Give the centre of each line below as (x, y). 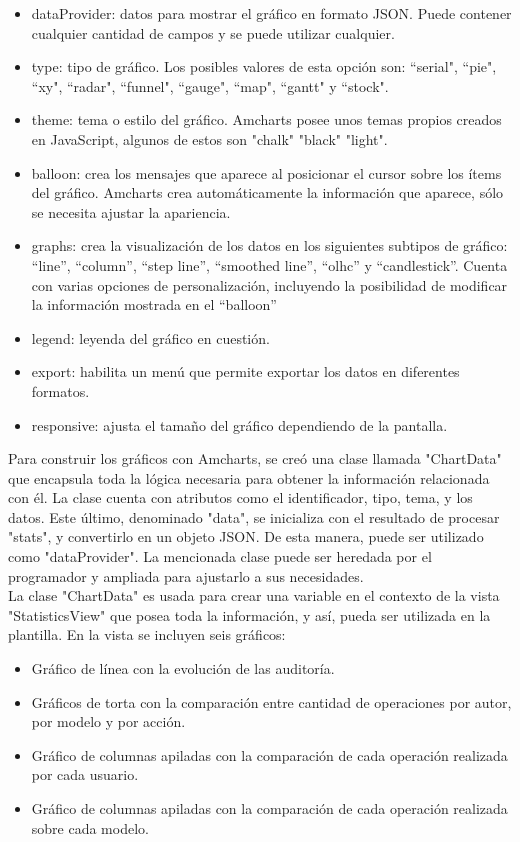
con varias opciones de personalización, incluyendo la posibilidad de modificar (269, 284)
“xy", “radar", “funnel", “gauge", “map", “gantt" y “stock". (210, 85)
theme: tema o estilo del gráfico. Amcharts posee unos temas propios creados (266, 119)
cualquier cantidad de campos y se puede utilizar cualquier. (213, 32)
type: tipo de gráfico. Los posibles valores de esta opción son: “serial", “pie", (264, 66)
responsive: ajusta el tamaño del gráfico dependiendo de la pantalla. (239, 424)
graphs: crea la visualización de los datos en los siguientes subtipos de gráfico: (269, 245)
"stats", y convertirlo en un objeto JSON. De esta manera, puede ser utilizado (246, 536)
